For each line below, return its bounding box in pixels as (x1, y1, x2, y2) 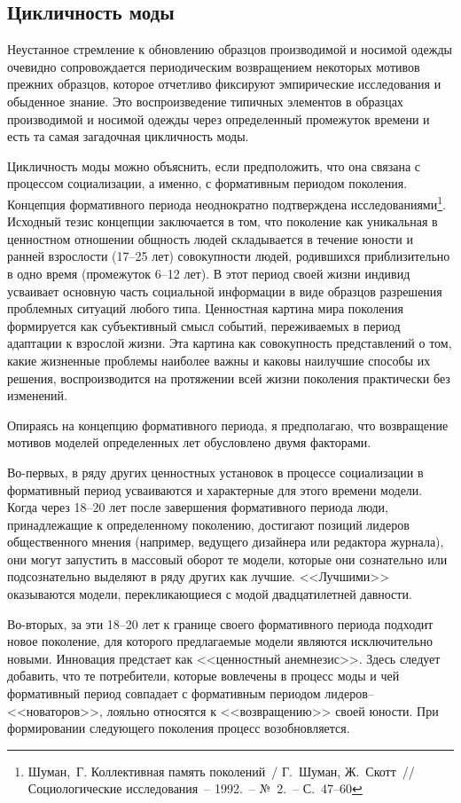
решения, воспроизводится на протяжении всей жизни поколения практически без (7, 368, 450, 387)
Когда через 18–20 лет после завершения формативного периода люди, (7, 498, 388, 516)
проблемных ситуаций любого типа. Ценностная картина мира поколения (7, 299, 403, 318)
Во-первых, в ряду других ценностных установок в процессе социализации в (7, 462, 424, 481)
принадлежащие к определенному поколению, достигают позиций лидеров (7, 515, 410, 533)
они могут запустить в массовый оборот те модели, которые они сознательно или (7, 549, 448, 568)
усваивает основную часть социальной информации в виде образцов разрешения (7, 281, 442, 300)
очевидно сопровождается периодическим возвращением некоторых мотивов (7, 57, 420, 75)
